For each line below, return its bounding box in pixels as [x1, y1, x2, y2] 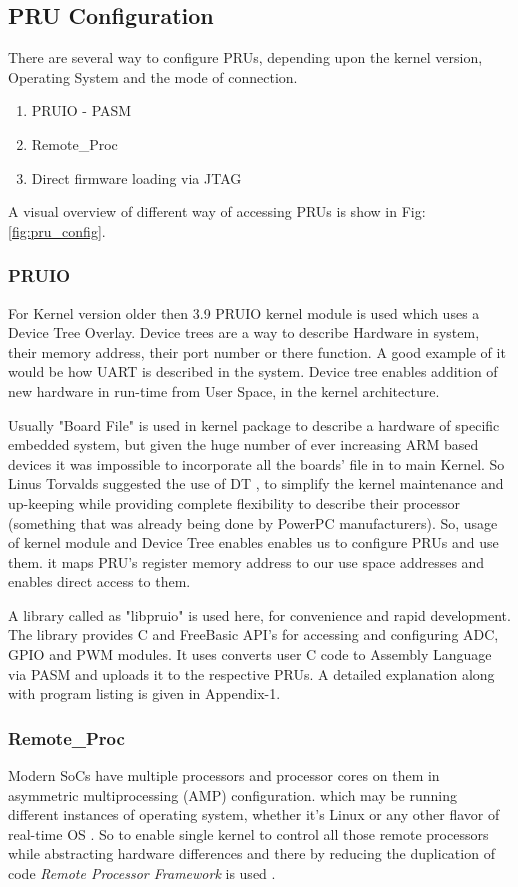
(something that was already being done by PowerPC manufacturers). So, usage [8, 512, 498, 533]
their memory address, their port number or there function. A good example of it [8, 341, 506, 362]
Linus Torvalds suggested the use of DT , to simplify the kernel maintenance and [8, 473, 504, 494]
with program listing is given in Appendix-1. [8, 683, 281, 704]
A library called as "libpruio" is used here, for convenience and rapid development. [8, 604, 511, 625]
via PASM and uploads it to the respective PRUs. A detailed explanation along [8, 663, 495, 684]
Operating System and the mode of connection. [8, 66, 298, 87]
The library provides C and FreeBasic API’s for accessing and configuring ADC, [8, 624, 499, 645]
